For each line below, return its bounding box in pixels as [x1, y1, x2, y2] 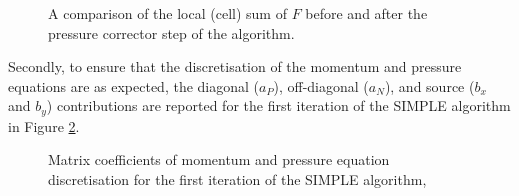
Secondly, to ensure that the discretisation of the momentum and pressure [8, 56, 462, 77]
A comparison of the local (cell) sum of [48, 3, 287, 23]
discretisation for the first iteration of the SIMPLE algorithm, [48, 169, 427, 190]
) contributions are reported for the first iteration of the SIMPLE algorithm [46, 95, 511, 116]
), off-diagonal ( [273, 75, 369, 96]
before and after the [305, 3, 428, 23]
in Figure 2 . [8, 115, 80, 136]
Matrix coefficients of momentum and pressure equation [48, 149, 390, 170]
